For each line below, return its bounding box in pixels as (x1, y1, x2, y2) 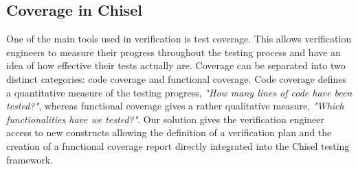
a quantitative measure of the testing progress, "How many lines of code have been (6, 85, 353, 99)
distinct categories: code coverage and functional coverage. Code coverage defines (6, 71, 346, 86)
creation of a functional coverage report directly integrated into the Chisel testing (6, 138, 350, 153)
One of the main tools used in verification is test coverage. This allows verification (6, 31, 352, 46)
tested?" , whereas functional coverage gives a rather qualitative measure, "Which (6, 99, 344, 113)
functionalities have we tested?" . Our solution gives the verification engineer (6, 112, 325, 126)
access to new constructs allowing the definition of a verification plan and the (6, 125, 332, 140)
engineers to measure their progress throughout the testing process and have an (6, 44, 341, 59)
